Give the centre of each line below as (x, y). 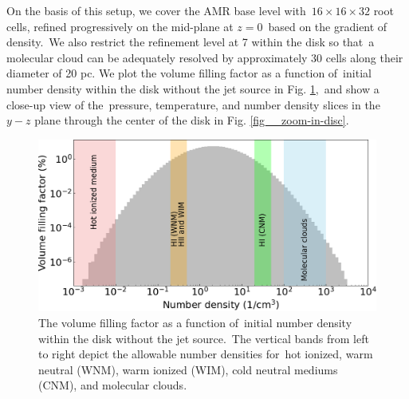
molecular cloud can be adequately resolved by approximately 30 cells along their (205, 57)
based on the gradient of (328, 26)
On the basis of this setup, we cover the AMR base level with (156, 10)
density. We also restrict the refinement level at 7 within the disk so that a (191, 42)
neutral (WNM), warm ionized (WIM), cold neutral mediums (188, 369)
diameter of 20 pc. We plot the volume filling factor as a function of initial (189, 73)
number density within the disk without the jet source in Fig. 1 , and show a (193, 88)
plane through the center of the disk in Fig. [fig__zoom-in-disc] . (192, 120)
